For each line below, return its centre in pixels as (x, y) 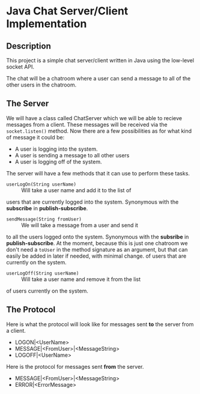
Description (29, 46)
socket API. (20, 67)
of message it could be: (35, 137)
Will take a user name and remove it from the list (81, 279)
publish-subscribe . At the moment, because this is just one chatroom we (97, 243)
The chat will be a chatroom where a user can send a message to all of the (98, 78)
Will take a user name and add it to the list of (76, 190)
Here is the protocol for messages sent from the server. (75, 366)
